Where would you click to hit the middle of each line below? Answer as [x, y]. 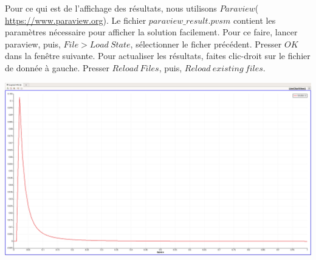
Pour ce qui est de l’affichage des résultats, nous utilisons [111, 8]
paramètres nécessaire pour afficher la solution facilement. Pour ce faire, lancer [151, 32]
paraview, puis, [33, 44]
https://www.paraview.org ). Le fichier [76, 20]
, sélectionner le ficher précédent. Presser [206, 44]
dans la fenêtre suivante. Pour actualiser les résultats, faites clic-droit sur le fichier [158, 56]
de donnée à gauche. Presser [57, 67]
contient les [254, 20]
